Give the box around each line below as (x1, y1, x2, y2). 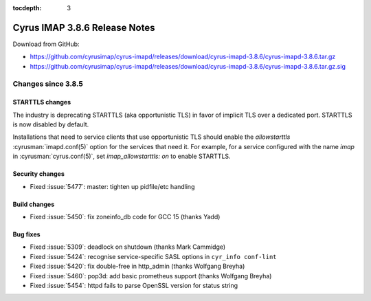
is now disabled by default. (12, 120, 89, 129)
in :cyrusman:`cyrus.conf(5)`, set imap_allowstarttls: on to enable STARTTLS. (12, 152, 231, 161)
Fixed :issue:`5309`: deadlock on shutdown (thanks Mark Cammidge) (30, 243, 226, 251)
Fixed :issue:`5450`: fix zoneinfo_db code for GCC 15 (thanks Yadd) (30, 212, 221, 221)
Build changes (12, 200, 55, 208)
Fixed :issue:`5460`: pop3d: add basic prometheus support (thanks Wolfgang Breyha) (30, 271, 272, 280)
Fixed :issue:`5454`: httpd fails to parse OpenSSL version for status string (30, 281, 238, 289)
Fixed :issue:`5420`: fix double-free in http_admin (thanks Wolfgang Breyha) (30, 262, 245, 271)
